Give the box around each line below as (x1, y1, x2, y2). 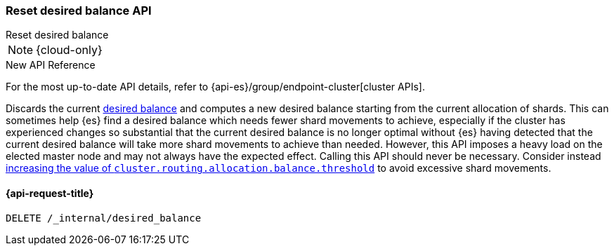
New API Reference (6, 59, 96, 72)
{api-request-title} (6, 186, 94, 199)
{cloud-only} (36, 43, 103, 57)
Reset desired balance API (6, 4, 152, 18)
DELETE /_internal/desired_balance (6, 212, 202, 224)
